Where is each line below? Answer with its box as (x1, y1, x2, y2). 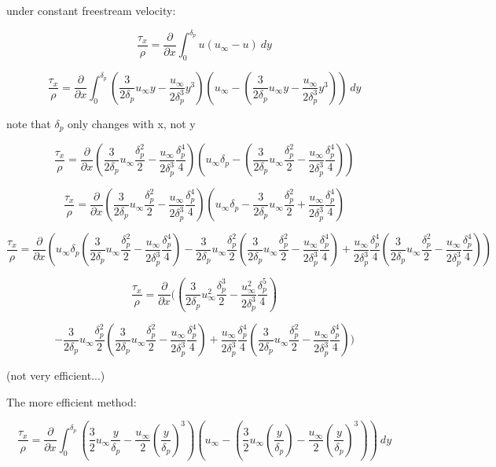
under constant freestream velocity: (6, 2, 176, 18)
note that (6, 115, 51, 131)
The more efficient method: (6, 393, 137, 410)
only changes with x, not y (68, 115, 196, 131)
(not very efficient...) (6, 367, 105, 384)
